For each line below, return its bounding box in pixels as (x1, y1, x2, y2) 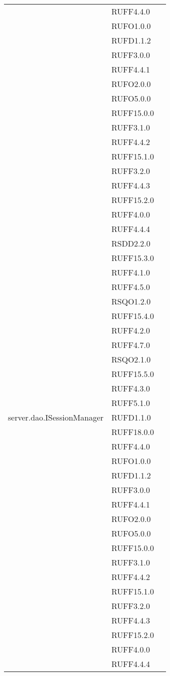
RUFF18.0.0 (111, 426, 154, 437)
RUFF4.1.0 (111, 266, 150, 278)
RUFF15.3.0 (111, 252, 154, 263)
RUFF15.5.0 (111, 368, 154, 379)
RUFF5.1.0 (111, 397, 150, 408)
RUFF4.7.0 (111, 339, 150, 350)
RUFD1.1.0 (111, 411, 151, 423)
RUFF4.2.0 (111, 324, 150, 336)
